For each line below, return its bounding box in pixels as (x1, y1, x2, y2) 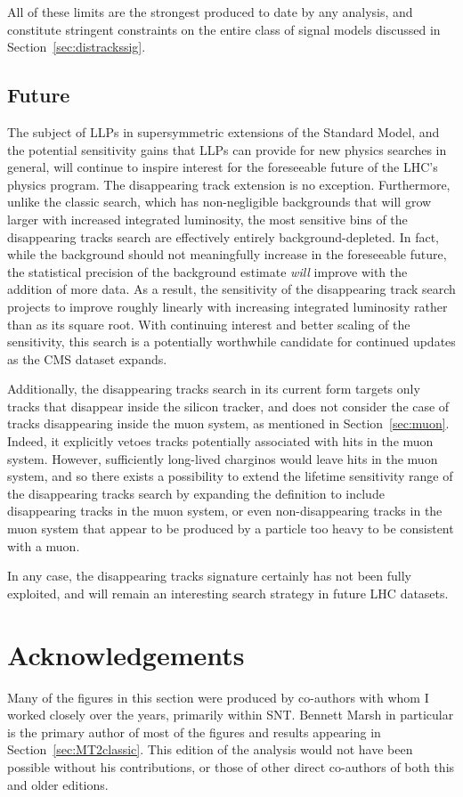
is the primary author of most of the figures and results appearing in (7, 722, 381, 741)
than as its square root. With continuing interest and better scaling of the (7, 314, 410, 333)
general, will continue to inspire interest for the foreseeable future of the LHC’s (7, 158, 438, 176)
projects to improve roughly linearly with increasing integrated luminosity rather (7, 297, 448, 315)
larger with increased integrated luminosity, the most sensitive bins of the (7, 209, 408, 228)
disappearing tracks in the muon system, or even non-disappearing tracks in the (7, 501, 443, 520)
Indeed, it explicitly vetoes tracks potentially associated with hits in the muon (7, 432, 434, 451)
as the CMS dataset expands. (7, 349, 167, 368)
